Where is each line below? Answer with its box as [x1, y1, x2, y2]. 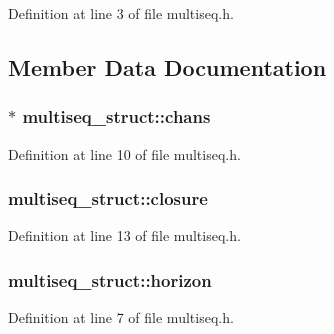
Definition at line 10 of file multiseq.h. [8, 143, 241, 164]
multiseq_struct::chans [22, 104, 211, 129]
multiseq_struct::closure [8, 186, 208, 211]
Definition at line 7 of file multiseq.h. [8, 307, 234, 328]
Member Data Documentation [8, 51, 327, 82]
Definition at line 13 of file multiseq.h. [8, 225, 241, 246]
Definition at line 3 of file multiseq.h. [8, 3, 234, 23]
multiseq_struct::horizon [8, 267, 212, 292]
